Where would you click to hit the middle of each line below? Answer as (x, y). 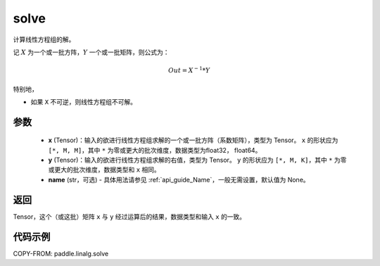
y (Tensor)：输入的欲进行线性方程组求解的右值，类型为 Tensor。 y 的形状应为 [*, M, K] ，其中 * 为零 (197, 160)
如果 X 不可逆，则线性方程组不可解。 (84, 101)
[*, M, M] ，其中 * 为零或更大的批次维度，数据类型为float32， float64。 (155, 150)
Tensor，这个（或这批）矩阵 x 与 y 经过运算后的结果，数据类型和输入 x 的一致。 (129, 216)
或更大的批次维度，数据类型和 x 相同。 (104, 170)
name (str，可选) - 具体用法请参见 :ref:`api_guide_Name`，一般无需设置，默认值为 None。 (179, 179)
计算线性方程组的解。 (44, 39)
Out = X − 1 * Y (189, 70)
